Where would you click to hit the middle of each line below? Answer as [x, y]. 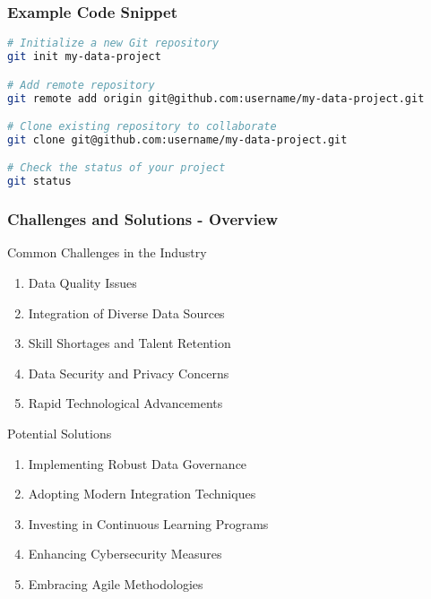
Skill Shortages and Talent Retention [129, 343]
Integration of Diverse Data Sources [126, 313]
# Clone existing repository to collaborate [142, 127]
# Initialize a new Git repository [113, 43]
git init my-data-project [84, 57]
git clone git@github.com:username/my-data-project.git [177, 139]
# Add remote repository [81, 85]
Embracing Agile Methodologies [116, 583]
